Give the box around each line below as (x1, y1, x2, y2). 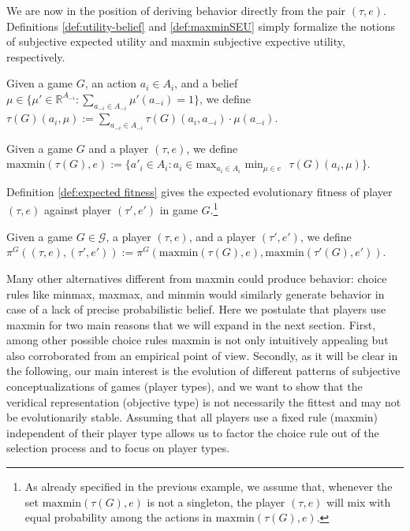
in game (159, 202, 198, 218)
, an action (84, 75, 137, 91)
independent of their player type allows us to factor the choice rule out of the (6, 424, 379, 440)
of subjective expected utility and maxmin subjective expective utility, (6, 33, 345, 50)
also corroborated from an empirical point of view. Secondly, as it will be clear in (6, 347, 398, 363)
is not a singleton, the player (147, 493, 285, 510)
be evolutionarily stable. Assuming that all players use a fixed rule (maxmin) (6, 409, 378, 425)
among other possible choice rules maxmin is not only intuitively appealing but (6, 332, 389, 348)
